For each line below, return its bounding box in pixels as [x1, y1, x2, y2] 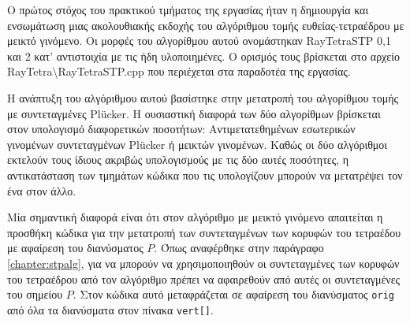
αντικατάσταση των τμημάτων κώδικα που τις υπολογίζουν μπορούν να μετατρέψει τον [7, 166, 403, 183]
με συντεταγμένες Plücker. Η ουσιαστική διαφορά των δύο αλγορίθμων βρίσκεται [7, 105, 381, 121]
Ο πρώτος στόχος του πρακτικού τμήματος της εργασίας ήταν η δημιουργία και [7, 2, 369, 17]
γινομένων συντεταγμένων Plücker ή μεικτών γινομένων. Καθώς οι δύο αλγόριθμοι [7, 136, 388, 152]
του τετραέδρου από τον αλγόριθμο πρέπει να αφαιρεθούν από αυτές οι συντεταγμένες [7, 270, 401, 287]
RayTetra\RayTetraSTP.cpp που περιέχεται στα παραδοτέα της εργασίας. [7, 63, 351, 80]
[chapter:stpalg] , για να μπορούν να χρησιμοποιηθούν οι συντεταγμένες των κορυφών [7, 254, 400, 271]
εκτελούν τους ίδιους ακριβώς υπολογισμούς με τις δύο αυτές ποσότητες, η [7, 151, 349, 168]
